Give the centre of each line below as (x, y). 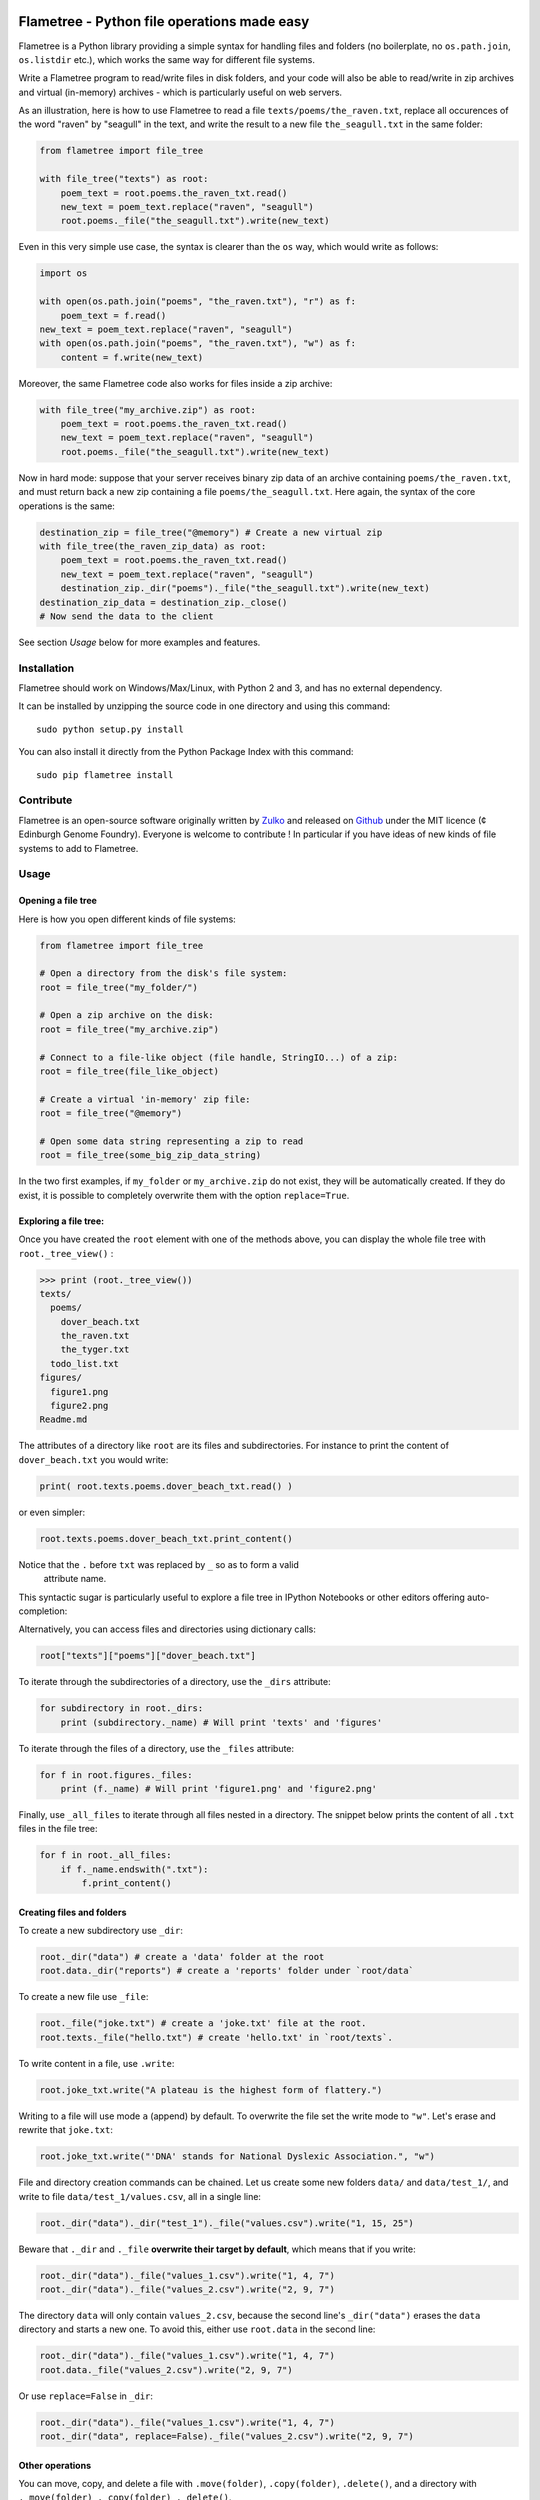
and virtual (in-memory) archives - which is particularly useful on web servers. (180, 92)
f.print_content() (126, 1883)
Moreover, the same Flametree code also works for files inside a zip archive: (175, 383)
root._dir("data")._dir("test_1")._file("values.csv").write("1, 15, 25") (227, 2223)
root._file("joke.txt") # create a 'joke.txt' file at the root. (203, 2023)
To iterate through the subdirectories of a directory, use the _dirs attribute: (174, 1682)
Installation (46, 668)
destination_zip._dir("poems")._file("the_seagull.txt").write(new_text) (245, 588)
